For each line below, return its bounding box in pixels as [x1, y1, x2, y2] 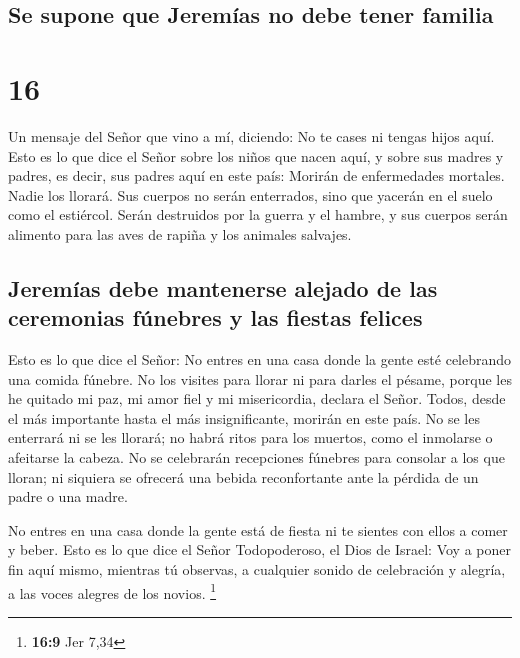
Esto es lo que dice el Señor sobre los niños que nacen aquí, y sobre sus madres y [8, 145, 504, 166]
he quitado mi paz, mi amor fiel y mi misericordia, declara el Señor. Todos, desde [8, 388, 506, 409]
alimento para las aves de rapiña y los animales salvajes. [8, 223, 352, 244]
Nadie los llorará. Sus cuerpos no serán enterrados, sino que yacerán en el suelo [8, 184, 493, 205]
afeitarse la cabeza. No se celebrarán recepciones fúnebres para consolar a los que [8, 447, 505, 468]
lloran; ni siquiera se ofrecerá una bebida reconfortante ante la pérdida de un [8, 466, 479, 487]
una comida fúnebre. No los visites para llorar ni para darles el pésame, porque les [8, 368, 512, 389]
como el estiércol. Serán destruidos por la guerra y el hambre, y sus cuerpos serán [8, 204, 508, 225]
